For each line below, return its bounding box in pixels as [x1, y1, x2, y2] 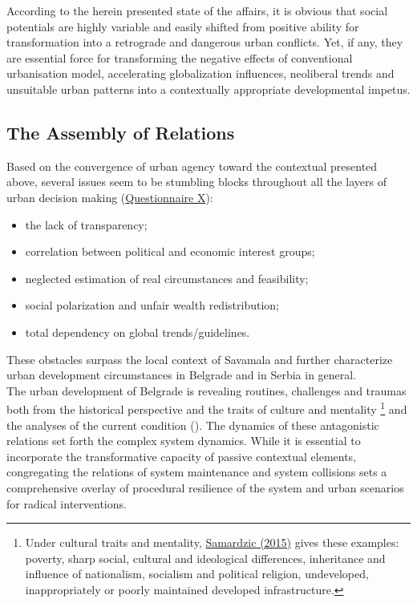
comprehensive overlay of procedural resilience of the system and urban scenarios [6, 479, 404, 496]
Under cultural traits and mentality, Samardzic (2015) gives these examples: [25, 534, 399, 551]
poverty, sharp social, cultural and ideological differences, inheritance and [25, 549, 386, 566]
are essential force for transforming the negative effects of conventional [6, 49, 353, 66]
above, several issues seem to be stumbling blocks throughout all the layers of [6, 173, 387, 190]
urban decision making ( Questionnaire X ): [6, 188, 213, 205]
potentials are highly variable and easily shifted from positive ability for [6, 18, 359, 34]
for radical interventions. [6, 495, 127, 512]
